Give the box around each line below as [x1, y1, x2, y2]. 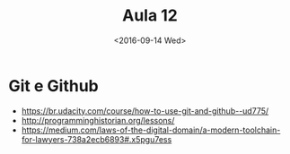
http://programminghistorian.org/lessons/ [21, 115, 175, 125]
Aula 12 [121, 5, 179, 26]
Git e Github [8, 75, 100, 96]
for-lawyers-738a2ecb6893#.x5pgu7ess [21, 133, 172, 144]
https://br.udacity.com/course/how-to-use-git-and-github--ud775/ [21, 105, 269, 116]
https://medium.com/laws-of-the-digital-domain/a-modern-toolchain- [21, 124, 281, 135]
